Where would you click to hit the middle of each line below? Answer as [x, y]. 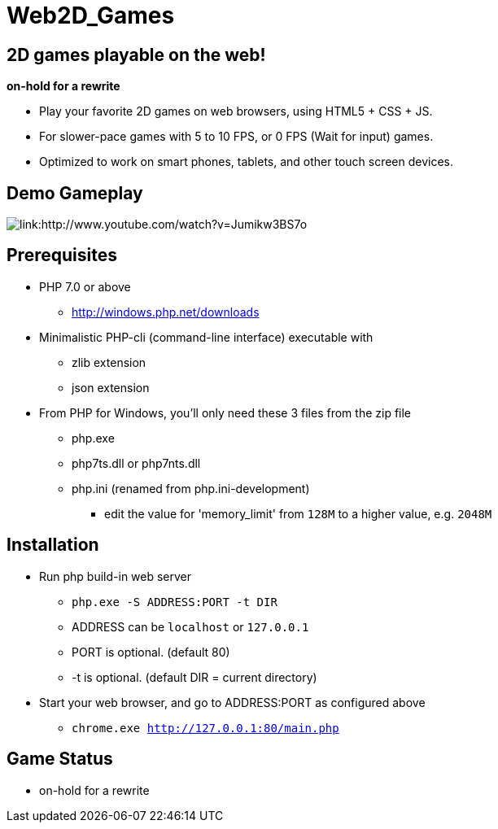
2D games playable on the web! [136, 55]
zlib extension [109, 362]
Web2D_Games [91, 15]
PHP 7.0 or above [85, 286]
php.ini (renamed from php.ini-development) [191, 488]
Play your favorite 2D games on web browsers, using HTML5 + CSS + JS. [236, 111]
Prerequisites [62, 255]
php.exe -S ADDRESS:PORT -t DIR [175, 602]
